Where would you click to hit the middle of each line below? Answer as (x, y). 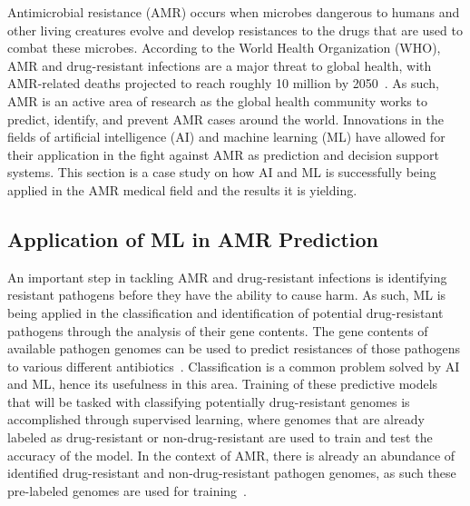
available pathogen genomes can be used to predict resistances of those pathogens (234, 348)
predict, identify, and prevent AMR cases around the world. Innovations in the (225, 119)
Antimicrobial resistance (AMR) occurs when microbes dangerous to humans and (234, 12)
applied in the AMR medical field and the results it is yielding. (182, 189)
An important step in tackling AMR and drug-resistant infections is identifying (227, 277)
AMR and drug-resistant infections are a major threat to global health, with (220, 65)
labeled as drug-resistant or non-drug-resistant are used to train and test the (220, 437)
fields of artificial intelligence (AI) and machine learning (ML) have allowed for (226, 137)
